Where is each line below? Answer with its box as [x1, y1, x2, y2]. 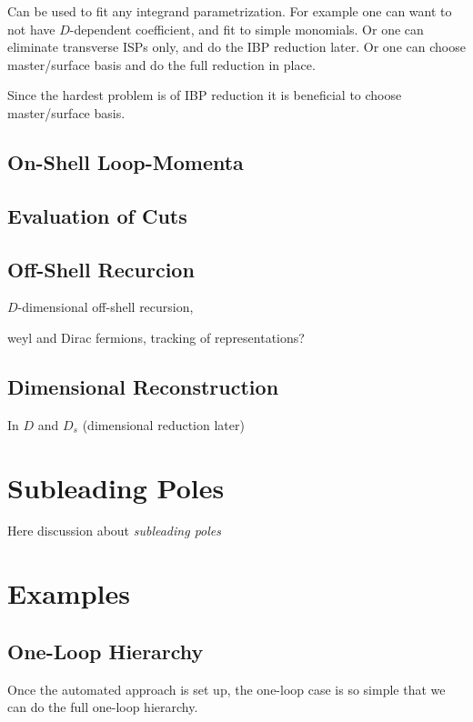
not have [7, 19, 55, 38]
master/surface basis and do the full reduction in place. [7, 55, 316, 74]
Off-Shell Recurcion [7, 255, 195, 283]
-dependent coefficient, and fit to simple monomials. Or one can [69, 19, 424, 38]
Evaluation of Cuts [7, 201, 187, 229]
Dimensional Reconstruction [7, 372, 279, 400]
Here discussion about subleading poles [7, 521, 221, 540]
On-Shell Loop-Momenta [7, 147, 244, 175]
